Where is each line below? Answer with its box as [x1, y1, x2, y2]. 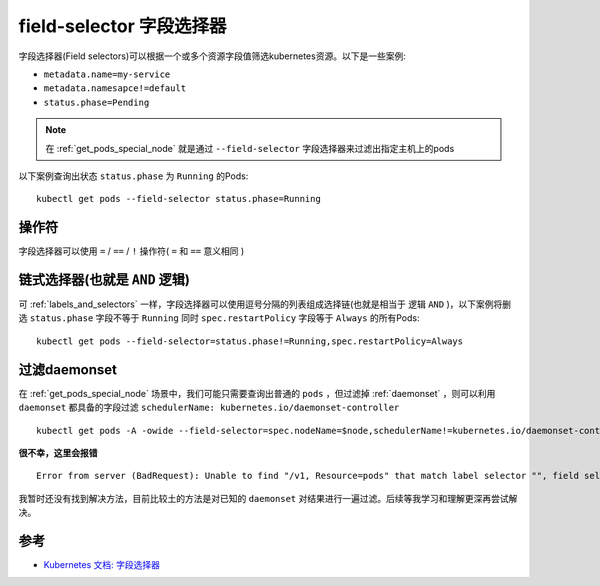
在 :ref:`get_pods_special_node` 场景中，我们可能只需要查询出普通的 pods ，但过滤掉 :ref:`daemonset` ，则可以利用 [18, 387, 496, 399]
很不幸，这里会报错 [18, 446, 98, 459]
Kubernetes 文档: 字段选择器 [43, 559, 160, 571]
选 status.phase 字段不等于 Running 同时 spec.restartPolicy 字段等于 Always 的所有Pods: [18, 312, 420, 324]
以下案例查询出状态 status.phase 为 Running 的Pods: [18, 170, 249, 182]
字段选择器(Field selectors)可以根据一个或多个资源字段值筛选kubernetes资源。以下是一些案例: [18, 50, 407, 62]
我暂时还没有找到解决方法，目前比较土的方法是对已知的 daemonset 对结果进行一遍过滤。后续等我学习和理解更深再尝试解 [18, 492, 518, 504]
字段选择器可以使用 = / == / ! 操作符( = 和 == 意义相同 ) [18, 245, 245, 257]
